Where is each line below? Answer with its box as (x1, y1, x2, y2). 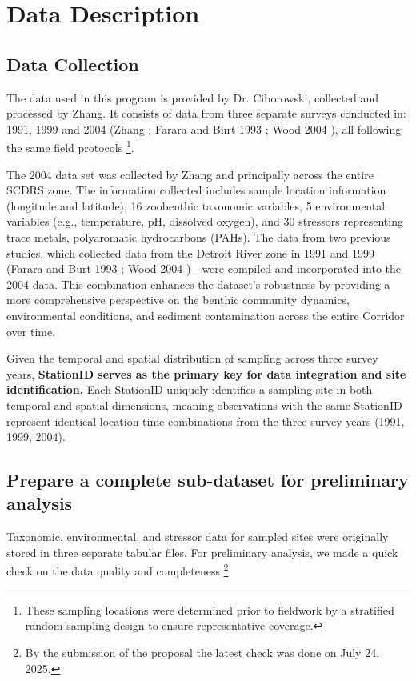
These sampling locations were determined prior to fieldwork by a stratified (25, 601, 394, 618)
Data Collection (6, 51, 139, 76)
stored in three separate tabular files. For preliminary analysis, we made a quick (6, 543, 398, 560)
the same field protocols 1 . (6, 137, 134, 156)
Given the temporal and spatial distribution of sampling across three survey (6, 350, 378, 367)
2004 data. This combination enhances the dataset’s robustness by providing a (6, 275, 390, 292)
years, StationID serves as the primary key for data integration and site (6, 365, 406, 382)
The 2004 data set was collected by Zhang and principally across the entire (6, 166, 374, 182)
